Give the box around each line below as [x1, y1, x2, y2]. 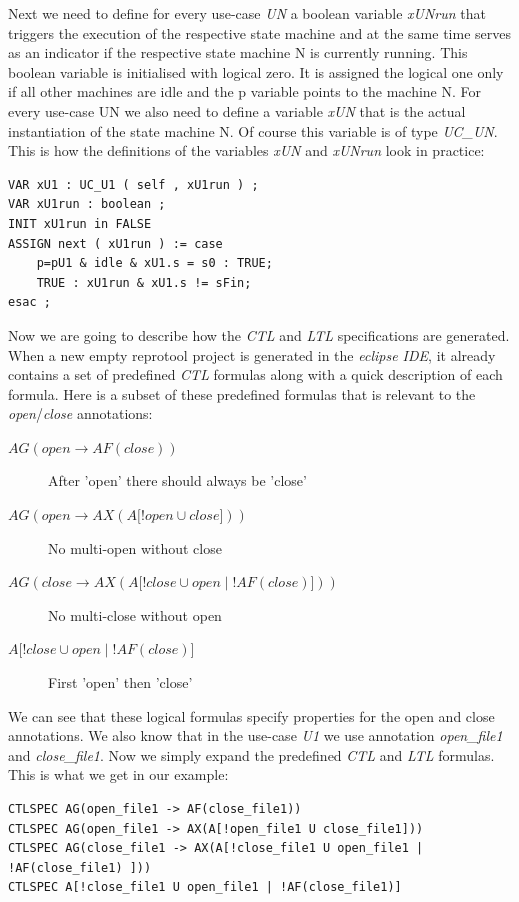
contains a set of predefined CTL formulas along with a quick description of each [8, 364, 503, 385]
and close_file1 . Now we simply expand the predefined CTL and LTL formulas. [8, 744, 495, 765]
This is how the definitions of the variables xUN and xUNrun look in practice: [8, 140, 485, 161]
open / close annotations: [8, 403, 153, 424]
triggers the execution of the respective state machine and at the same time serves [8, 22, 511, 43]
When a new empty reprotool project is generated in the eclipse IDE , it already [8, 344, 496, 365]
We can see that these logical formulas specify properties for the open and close [8, 705, 495, 726]
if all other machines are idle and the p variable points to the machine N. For [8, 81, 482, 102]
